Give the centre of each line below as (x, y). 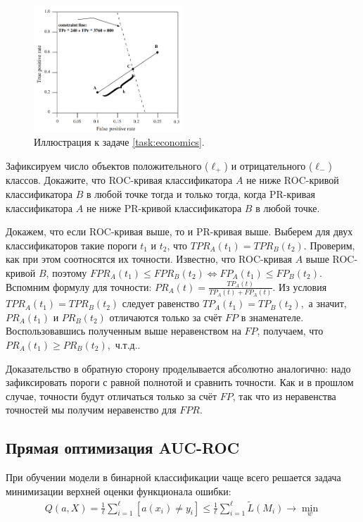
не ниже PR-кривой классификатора (164, 207)
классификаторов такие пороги (71, 245)
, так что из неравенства (284, 396)
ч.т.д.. (128, 344)
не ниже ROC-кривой (293, 180)
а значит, (327, 303)
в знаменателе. (272, 317)
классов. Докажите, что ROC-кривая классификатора (119, 180)
